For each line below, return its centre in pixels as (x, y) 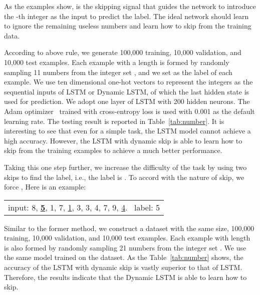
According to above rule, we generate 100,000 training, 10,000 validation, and (123, 52)
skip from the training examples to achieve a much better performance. (113, 150)
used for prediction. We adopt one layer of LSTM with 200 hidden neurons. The (127, 101)
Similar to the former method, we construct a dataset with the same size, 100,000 (129, 228)
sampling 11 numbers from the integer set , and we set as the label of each (118, 72)
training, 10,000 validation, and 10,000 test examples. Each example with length (127, 238)
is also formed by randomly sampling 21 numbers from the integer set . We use (125, 247)
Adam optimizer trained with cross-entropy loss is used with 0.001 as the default (129, 111)
